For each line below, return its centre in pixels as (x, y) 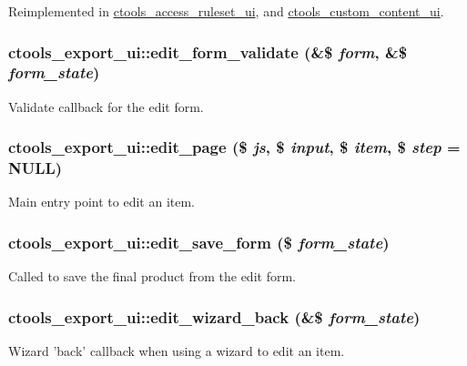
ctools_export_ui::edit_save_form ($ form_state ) (199, 242)
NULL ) (36, 168)
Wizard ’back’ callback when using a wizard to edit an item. (177, 351)
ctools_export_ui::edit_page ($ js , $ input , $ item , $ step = (234, 147)
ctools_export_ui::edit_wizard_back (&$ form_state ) (214, 316)
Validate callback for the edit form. (106, 106)
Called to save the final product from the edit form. (152, 276)
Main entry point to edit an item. (102, 202)
